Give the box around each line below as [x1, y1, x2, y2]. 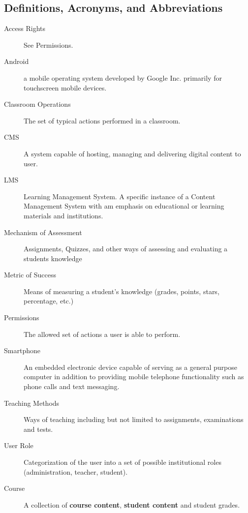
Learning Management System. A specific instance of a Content [24, 191, 216, 201]
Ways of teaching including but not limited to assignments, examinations [24, 414, 244, 424]
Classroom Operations [4, 99, 71, 109]
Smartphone [4, 345, 40, 356]
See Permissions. [24, 39, 73, 50]
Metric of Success [4, 270, 56, 280]
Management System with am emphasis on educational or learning [24, 201, 224, 211]
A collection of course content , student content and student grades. [24, 499, 240, 510]
